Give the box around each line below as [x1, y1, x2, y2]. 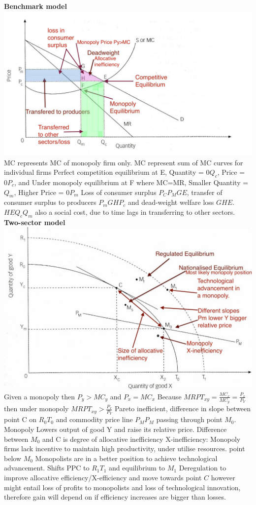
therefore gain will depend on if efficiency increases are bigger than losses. [4, 492, 226, 502]
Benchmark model [4, 1, 67, 11]
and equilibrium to [109, 463, 165, 473]
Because [157, 391, 182, 401]
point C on [4, 414, 37, 425]
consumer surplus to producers [4, 197, 96, 207]
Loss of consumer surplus [81, 187, 157, 197]
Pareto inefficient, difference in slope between [115, 403, 251, 414]
